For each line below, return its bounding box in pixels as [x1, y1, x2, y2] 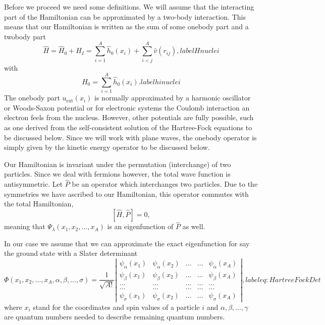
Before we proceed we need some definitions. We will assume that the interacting [4, 2, 254, 12]
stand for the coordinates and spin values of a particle [33, 301, 200, 312]
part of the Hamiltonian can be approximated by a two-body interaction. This [4, 11, 246, 22]
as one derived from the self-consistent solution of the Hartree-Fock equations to [4, 122, 252, 132]
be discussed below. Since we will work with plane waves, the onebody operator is [4, 132, 257, 142]
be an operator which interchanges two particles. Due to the [72, 179, 258, 189]
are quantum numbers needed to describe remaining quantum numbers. [4, 311, 225, 322]
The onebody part [4, 92, 60, 103]
